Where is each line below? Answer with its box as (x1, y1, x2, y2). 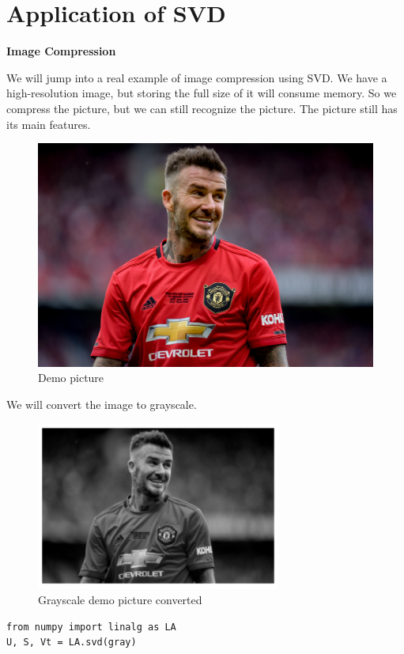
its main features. (6, 115, 91, 132)
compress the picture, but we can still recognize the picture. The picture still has (6, 100, 398, 116)
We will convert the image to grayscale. (6, 396, 197, 413)
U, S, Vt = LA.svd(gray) (6, 637, 137, 648)
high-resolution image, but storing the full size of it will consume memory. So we (6, 85, 397, 101)
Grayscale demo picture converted (38, 592, 202, 608)
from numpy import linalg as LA (6, 621, 176, 633)
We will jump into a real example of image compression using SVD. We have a (6, 69, 387, 85)
